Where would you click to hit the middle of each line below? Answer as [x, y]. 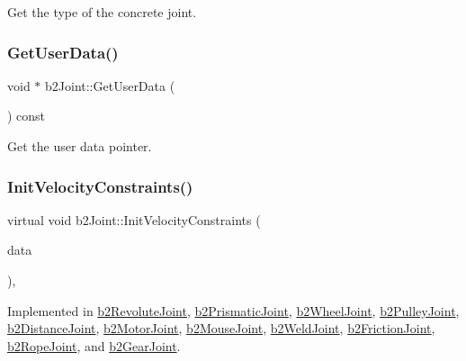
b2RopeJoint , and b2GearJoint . [94, 345]
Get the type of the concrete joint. [102, 12]
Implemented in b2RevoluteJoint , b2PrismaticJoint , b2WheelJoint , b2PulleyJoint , [233, 310]
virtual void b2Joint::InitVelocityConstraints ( [134, 219]
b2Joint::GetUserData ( [110, 85]
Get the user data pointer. [80, 146]
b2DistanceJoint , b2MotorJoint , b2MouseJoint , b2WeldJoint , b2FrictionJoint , [221, 328]
